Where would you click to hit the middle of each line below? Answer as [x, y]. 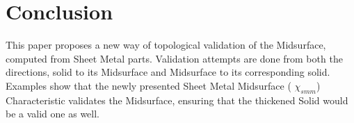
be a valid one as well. [53, 114]
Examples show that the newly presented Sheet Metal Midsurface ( [148, 85]
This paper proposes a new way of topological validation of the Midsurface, [166, 45]
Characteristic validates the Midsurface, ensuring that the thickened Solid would [177, 100]
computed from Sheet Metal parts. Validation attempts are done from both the [174, 58]
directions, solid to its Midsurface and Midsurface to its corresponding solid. [168, 72]
